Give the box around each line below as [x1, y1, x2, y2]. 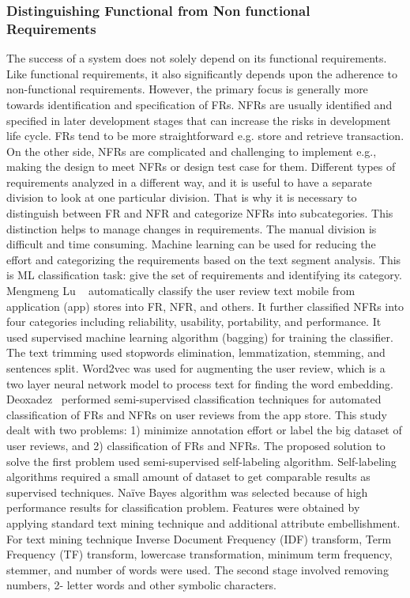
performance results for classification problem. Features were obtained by [6, 499, 360, 516]
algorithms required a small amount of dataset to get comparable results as [6, 468, 371, 485]
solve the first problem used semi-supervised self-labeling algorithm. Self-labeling [6, 452, 397, 469]
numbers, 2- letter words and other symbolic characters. [6, 577, 276, 593]
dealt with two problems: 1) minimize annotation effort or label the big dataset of [6, 422, 402, 438]
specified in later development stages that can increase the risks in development [6, 112, 391, 128]
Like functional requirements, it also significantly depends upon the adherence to [6, 65, 397, 81]
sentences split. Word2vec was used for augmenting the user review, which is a [6, 360, 386, 377]
